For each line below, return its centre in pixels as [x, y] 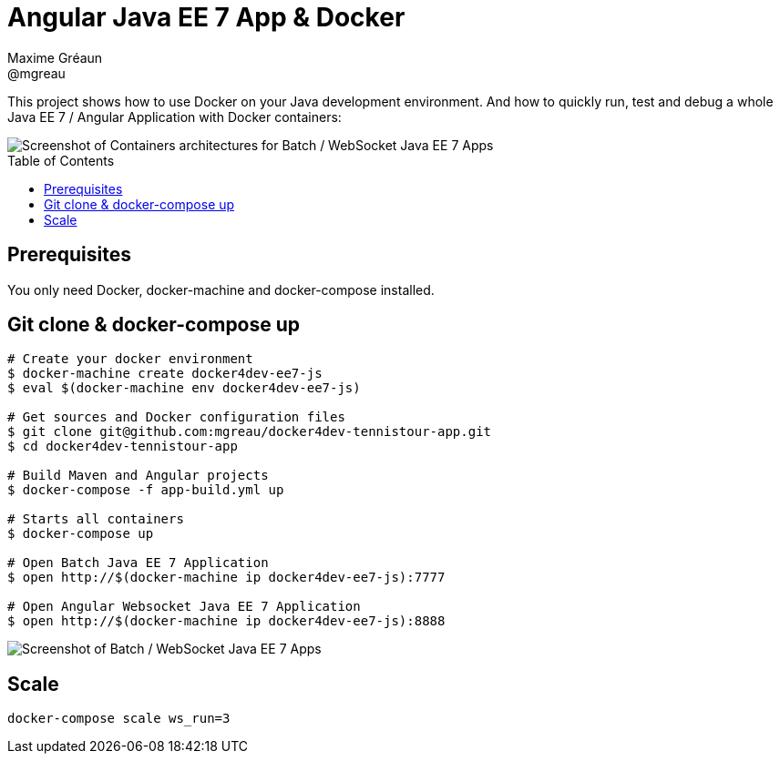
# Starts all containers [96, 519]
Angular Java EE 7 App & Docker [206, 17]
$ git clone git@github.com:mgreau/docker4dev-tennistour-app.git [250, 432]
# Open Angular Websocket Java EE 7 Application [184, 607]
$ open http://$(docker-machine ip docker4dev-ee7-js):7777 [226, 578]
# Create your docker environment [130, 359]
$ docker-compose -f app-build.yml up [146, 490]
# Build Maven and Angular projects [138, 476]
